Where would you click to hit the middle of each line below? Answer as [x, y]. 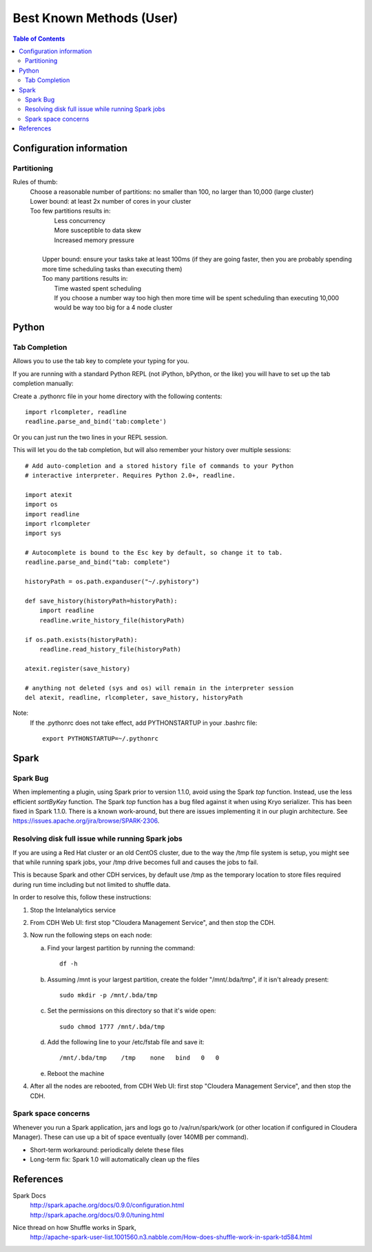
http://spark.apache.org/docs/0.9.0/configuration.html [107, 1205]
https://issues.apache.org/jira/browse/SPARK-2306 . [86, 821]
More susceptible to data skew [97, 231]
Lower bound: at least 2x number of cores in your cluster [111, 201]
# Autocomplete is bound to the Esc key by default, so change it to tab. [154, 553]
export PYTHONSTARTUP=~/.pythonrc [100, 739]
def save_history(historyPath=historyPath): [102, 601]
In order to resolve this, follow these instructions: [82, 897]
